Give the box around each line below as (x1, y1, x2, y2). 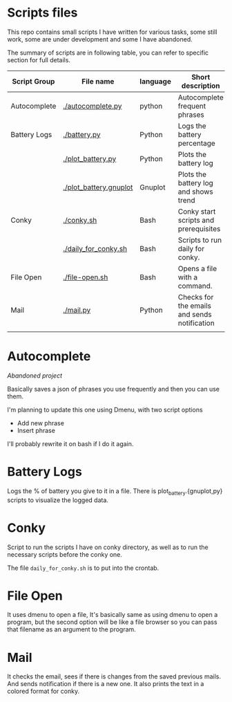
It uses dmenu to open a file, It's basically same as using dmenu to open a (7, 611, 218, 619)
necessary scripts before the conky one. (7, 550, 123, 558)
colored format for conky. (7, 687, 80, 696)
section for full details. (7, 55, 71, 64)
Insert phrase (17, 426, 55, 434)
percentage (177, 138, 215, 148)
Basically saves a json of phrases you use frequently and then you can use (7, 385, 220, 393)
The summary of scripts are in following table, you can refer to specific (7, 48, 209, 57)
